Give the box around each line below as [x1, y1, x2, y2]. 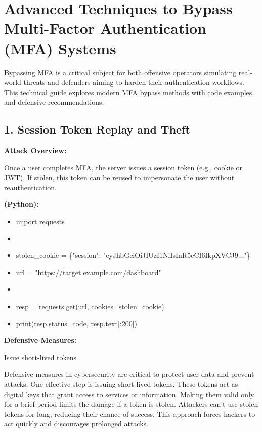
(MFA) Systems [4, 37, 116, 58]
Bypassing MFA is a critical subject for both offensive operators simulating [4, 67, 237, 77]
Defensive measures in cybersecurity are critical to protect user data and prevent [4, 369, 254, 379]
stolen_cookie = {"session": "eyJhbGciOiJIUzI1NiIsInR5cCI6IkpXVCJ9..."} [16, 250, 250, 261]
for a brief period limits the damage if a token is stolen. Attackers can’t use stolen [4, 399, 258, 409]
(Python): [4, 199, 39, 209]
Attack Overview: [4, 145, 67, 156]
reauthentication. [4, 182, 57, 192]
